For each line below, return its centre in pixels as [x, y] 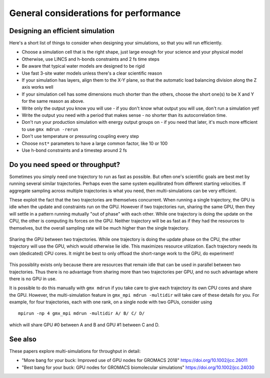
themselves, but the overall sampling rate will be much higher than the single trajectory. [99, 228]
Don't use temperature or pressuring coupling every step [80, 136]
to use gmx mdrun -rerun [50, 129]
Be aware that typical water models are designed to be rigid [83, 66]
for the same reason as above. [53, 101]
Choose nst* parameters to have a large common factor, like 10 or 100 [95, 143]
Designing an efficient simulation [62, 31]
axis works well [37, 87]
